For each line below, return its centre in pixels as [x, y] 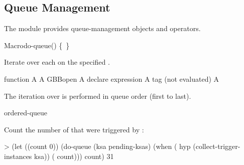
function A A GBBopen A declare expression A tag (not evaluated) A [112, 78]
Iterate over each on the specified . [57, 62]
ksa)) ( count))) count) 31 [74, 156]
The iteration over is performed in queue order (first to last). [98, 96]
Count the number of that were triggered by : [74, 129]
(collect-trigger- [217, 146]
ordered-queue [26, 113]
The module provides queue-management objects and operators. [102, 28]
